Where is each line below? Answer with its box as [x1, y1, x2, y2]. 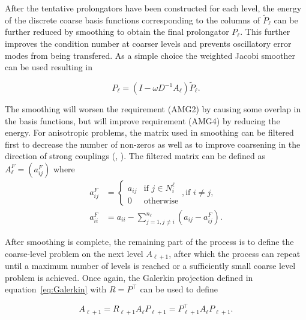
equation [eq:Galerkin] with [5, 283, 107, 295]
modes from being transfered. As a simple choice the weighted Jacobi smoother [5, 49, 296, 61]
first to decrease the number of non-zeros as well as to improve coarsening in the [5, 137, 301, 150]
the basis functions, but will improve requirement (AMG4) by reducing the [5, 114, 280, 127]
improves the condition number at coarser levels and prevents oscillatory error [5, 37, 292, 49]
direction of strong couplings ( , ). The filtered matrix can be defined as [5, 149, 266, 162]
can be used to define [140, 283, 218, 295]
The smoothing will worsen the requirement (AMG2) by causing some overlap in [5, 103, 301, 115]
